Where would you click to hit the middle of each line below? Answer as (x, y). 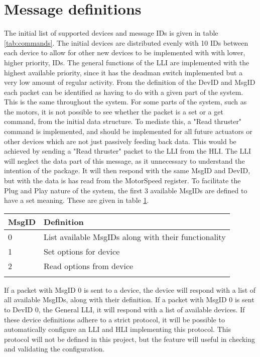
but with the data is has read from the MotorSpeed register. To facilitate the (122, 181)
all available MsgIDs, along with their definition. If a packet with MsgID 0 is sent (129, 300)
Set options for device (82, 251)
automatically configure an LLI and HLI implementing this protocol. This (117, 329)
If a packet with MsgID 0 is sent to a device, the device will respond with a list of (130, 289)
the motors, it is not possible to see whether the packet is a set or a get (114, 111)
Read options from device (89, 266)
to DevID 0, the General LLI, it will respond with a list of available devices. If (124, 309)
